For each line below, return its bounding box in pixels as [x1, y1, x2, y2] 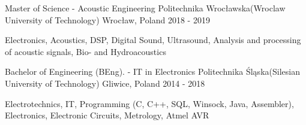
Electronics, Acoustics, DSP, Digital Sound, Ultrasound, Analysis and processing [5, 33, 301, 46]
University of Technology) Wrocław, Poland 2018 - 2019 [5, 13, 210, 26]
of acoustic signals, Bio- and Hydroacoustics [5, 45, 166, 57]
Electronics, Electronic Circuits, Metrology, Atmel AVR [5, 109, 209, 121]
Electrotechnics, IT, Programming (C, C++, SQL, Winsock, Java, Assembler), [5, 97, 294, 109]
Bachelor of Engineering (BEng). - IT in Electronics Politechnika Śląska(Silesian [5, 65, 300, 78]
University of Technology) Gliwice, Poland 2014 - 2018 [5, 77, 205, 89]
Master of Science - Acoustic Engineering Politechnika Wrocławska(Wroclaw [5, 2, 286, 14]
